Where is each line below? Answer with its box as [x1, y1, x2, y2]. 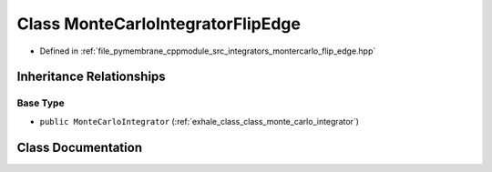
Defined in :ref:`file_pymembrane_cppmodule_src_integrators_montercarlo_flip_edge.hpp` [39, 46, 376, 56]
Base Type [16, 96, 65, 109]
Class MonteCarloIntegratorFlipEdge [16, 14, 301, 34]
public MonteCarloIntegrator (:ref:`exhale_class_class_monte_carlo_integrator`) [39, 116, 360, 126]
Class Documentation [16, 139, 143, 155]
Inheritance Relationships [16, 69, 166, 85]
